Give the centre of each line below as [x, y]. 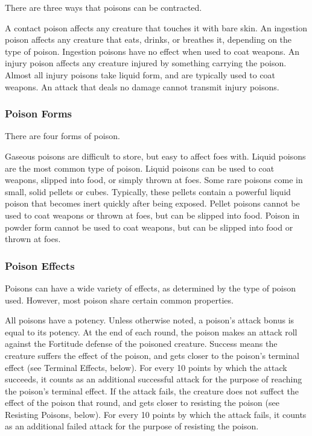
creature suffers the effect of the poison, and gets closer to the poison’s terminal [152, 355]
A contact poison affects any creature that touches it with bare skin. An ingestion [156, 27]
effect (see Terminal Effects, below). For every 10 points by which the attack [146, 367]
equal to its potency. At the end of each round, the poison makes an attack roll [151, 332]
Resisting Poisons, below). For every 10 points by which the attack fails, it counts [156, 414]
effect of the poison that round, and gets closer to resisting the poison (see [142, 403]
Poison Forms [39, 114]
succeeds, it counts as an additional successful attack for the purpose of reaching [154, 379]
